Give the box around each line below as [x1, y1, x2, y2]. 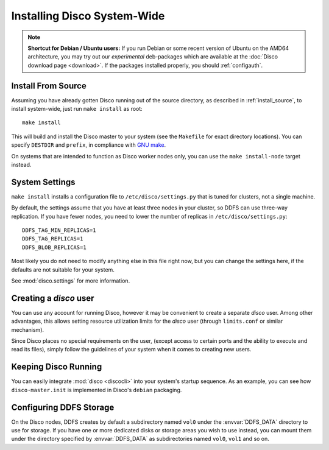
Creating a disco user [11, 293, 94, 303]
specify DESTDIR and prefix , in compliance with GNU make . [11, 141, 166, 149]
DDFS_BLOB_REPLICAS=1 [22, 244, 87, 251]
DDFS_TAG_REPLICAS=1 [22, 235, 83, 242]
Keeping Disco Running [11, 362, 102, 372]
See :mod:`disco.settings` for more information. [11, 277, 130, 284]
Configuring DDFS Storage [11, 402, 115, 412]
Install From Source [11, 80, 87, 91]
